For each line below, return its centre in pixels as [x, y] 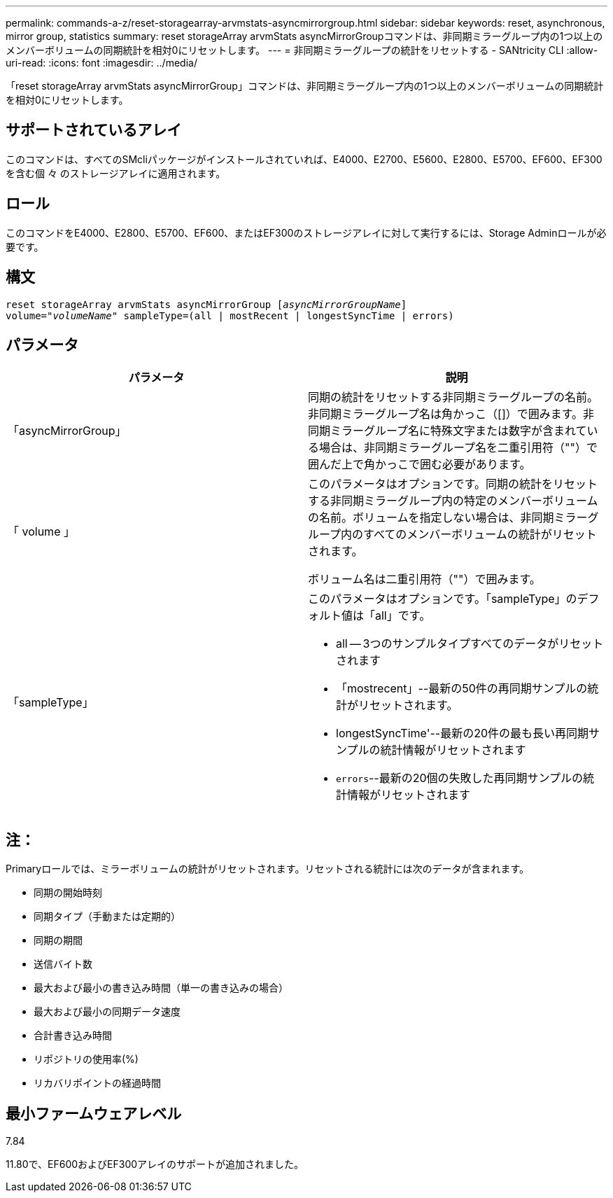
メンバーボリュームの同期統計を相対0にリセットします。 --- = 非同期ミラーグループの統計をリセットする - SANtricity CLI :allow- [302, 50]
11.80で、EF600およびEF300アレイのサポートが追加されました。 [155, 1164]
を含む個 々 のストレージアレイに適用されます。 [116, 173]
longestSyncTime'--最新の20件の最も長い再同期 [463, 733]
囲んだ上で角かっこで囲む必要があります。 [420, 465]
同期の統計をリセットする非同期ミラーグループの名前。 [453, 397]
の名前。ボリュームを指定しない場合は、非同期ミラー [448, 518]
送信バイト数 [63, 964]
